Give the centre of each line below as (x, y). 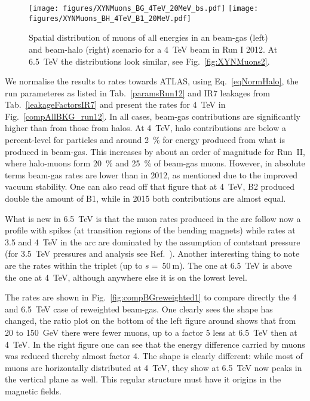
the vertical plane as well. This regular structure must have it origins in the (143, 379)
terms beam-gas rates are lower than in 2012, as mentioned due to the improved (151, 174)
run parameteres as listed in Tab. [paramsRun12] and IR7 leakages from (137, 92)
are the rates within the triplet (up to (74, 265)
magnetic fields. (33, 391)
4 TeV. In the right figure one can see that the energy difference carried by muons (155, 344)
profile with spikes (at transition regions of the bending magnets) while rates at (150, 230)
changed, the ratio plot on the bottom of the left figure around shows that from (151, 321)
